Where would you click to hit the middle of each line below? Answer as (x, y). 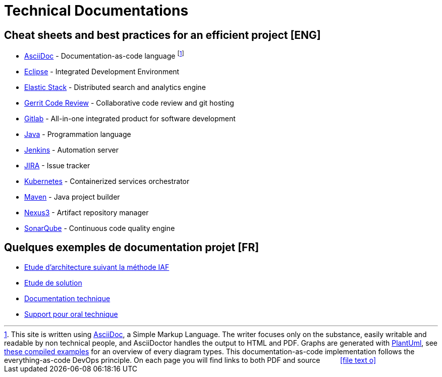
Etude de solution (53, 282)
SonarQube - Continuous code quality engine (100, 228)
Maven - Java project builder (72, 197)
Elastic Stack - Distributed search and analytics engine (115, 87)
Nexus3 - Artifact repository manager (87, 212)
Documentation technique (67, 298)
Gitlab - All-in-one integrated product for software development (130, 118)
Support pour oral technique (71, 314)
